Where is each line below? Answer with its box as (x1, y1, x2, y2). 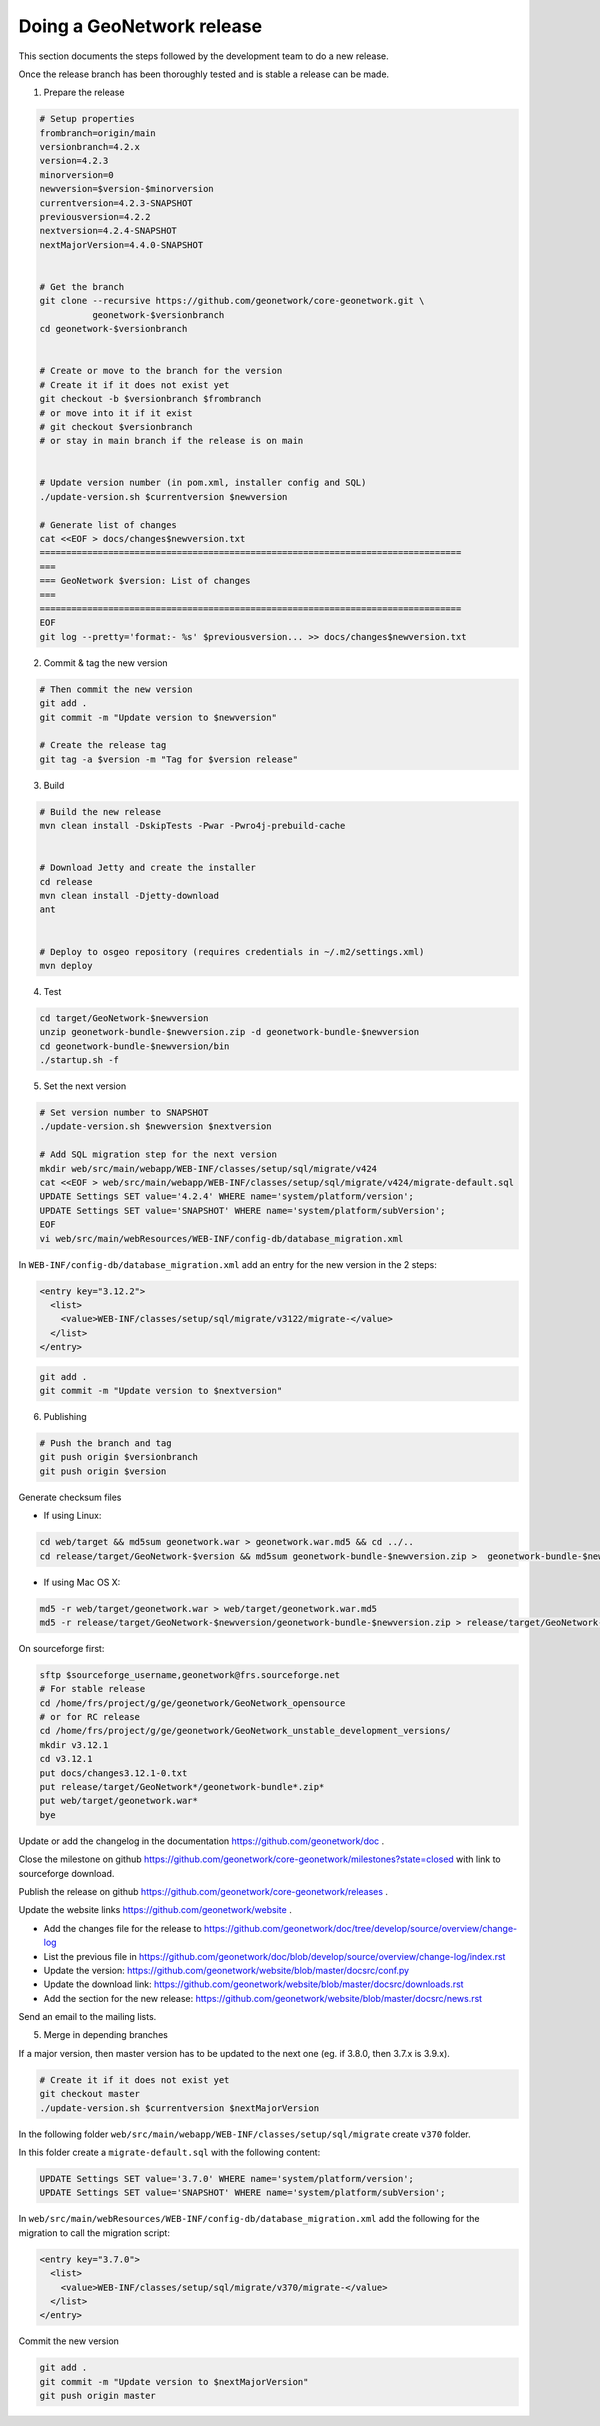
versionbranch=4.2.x (39, 141, 140, 153)
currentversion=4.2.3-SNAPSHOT (39, 197, 194, 209)
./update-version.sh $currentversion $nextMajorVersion (39, 2102, 320, 2114)
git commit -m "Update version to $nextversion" (39, 1385, 283, 1397)
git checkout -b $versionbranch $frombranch (39, 393, 262, 405)
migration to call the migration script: (18, 2226, 170, 2239)
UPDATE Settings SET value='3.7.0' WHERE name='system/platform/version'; (39, 2173, 415, 2184)
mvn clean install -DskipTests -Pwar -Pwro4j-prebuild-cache (39, 820, 346, 832)
